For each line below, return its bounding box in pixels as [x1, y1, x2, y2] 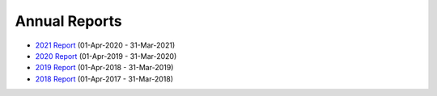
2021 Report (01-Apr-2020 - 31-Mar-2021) [35, 40, 176, 50]
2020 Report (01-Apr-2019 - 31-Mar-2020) [35, 51, 177, 61]
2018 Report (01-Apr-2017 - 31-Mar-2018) [35, 73, 174, 84]
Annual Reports [15, 12, 122, 30]
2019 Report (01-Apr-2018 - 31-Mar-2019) [35, 63, 174, 73]
